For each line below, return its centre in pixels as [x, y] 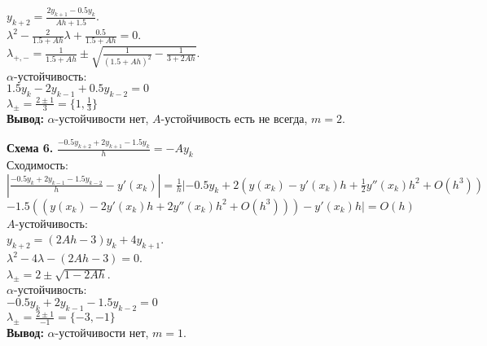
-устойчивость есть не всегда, [234, 118]
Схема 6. [30, 148]
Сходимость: [37, 165]
